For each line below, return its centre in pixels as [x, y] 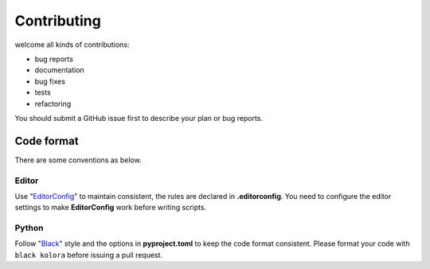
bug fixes [50, 81]
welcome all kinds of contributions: [72, 45]
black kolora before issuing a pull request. [89, 255]
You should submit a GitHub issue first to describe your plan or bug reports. [139, 118]
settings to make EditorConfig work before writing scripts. [111, 208]
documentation [60, 70]
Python [29, 228]
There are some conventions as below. [78, 160]
